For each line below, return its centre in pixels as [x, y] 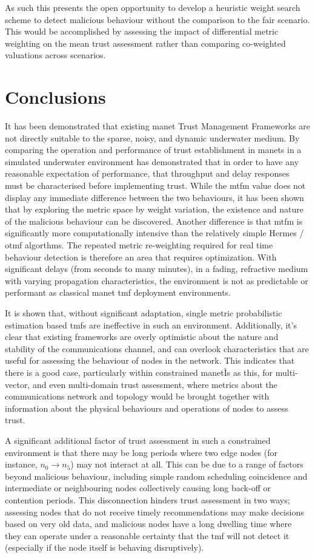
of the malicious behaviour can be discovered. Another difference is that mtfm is [154, 221]
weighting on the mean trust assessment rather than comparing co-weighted [145, 43]
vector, [18, 384]
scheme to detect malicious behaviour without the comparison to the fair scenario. [157, 19]
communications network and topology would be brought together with [137, 396]
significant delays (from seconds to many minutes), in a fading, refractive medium [157, 269]
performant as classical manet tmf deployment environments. [118, 292]
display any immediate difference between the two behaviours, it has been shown [154, 197]
